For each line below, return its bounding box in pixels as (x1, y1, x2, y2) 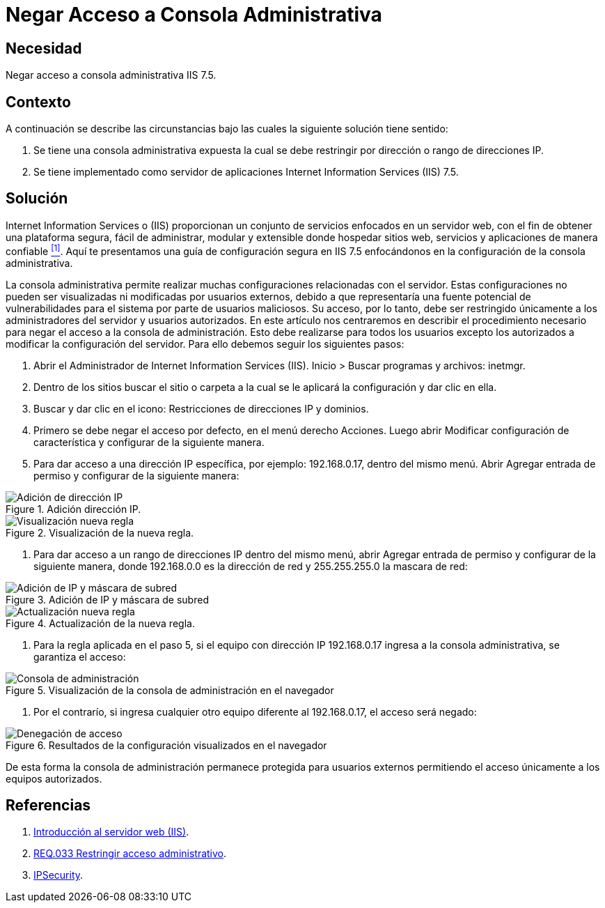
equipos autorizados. (6, 772, 102, 785)
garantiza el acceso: (33, 650, 126, 663)
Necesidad (6, 39, 82, 57)
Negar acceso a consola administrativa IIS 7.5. (6, 69, 217, 82)
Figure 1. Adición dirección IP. (6, 502, 141, 515)
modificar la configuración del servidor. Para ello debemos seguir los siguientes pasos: (6, 337, 404, 350)
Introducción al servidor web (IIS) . (33, 826, 189, 838)
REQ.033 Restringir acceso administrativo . (33, 847, 227, 860)
